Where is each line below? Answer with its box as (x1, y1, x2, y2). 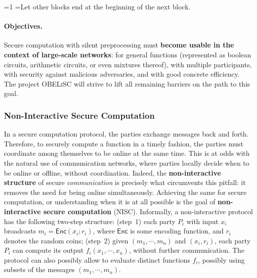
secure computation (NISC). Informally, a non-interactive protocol (43, 206, 253, 216)
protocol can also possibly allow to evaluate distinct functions (4, 254, 190, 265)
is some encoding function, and (130, 226, 224, 236)
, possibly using (198, 254, 245, 265)
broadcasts (4, 226, 36, 236)
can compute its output (12, 245, 84, 255)
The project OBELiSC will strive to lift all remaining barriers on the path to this (4, 78, 250, 89)
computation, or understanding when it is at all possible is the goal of (4, 196, 215, 207)
